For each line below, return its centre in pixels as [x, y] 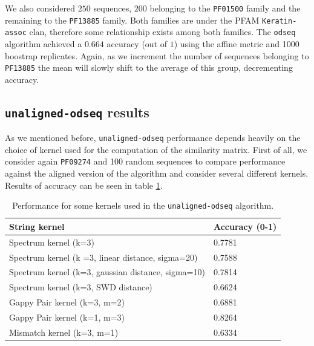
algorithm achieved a [44, 43]
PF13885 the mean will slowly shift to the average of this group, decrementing [149, 67]
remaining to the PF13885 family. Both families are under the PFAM [132, 20]
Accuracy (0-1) [245, 226]
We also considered [40, 8]
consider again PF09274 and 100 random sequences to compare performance [145, 161]
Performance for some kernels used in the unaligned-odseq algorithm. [143, 205]
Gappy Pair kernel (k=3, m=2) [67, 302]
